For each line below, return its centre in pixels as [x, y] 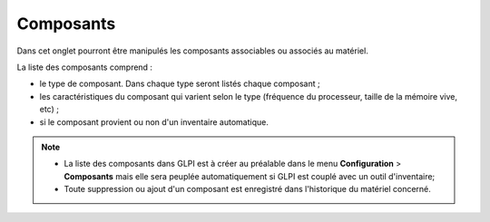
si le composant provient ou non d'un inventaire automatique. [154, 121]
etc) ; [49, 110]
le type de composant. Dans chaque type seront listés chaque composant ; [180, 84]
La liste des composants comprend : [85, 67]
